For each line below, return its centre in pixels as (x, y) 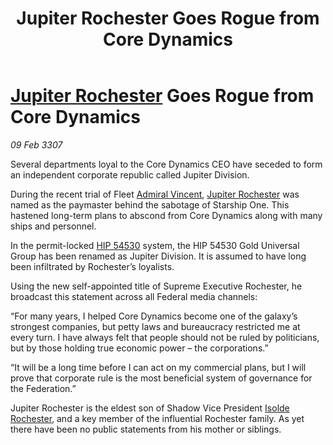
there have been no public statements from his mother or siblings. (146, 429)
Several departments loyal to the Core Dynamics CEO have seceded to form (166, 164)
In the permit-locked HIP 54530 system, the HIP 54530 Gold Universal (155, 245)
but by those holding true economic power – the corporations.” (139, 348)
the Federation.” (43, 388)
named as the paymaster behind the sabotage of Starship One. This (150, 204)
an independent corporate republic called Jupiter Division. (130, 174)
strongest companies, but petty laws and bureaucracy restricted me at (155, 326)
